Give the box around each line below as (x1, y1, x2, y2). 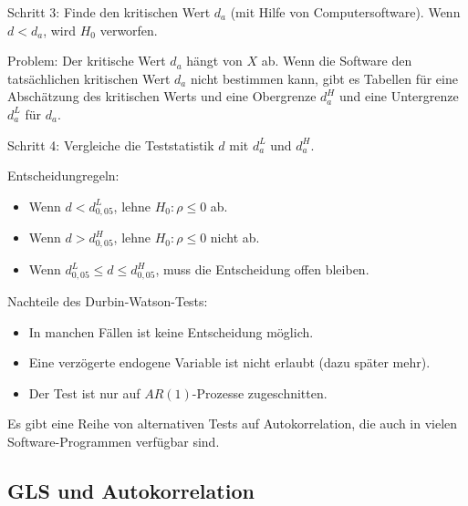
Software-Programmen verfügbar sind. (7, 431, 220, 450)
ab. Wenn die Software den (261, 51, 412, 70)
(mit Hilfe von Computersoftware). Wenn (230, 3, 461, 21)
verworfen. (99, 20, 158, 39)
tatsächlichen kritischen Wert (7, 68, 171, 88)
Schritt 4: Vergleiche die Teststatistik (7, 135, 214, 154)
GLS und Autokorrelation (7, 476, 255, 504)
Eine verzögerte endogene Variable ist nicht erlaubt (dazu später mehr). (28, 353, 431, 372)
